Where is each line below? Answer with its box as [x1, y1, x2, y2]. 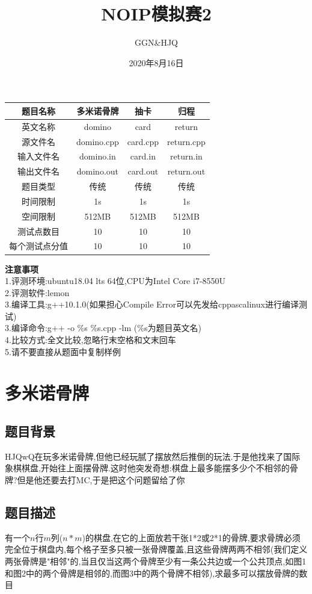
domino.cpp [76, 135, 119, 147]
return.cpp [167, 135, 206, 147]
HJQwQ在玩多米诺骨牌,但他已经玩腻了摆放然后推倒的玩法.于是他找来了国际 [5, 450, 301, 462]
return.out [167, 165, 206, 178]
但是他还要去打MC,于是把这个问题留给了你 [17, 474, 185, 486]
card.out [127, 165, 159, 178]
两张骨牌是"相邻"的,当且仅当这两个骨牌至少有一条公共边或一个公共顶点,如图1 [5, 555, 307, 567]
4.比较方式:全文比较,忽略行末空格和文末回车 [5, 333, 176, 346]
